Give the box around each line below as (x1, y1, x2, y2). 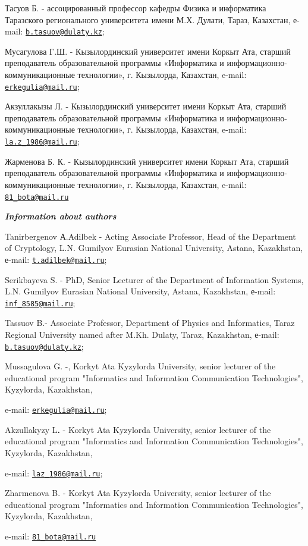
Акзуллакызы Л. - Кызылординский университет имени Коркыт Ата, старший (5, 100, 287, 112)
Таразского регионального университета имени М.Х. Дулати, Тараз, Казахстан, (5, 13, 291, 26)
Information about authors (5, 210, 117, 222)
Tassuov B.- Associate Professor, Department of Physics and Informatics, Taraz (5, 316, 295, 329)
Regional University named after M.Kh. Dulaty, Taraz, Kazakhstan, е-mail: (5, 328, 279, 341)
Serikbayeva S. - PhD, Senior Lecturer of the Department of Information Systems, (5, 273, 304, 285)
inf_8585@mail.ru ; (5, 296, 76, 309)
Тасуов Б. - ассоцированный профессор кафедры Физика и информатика (5, 2, 266, 14)
